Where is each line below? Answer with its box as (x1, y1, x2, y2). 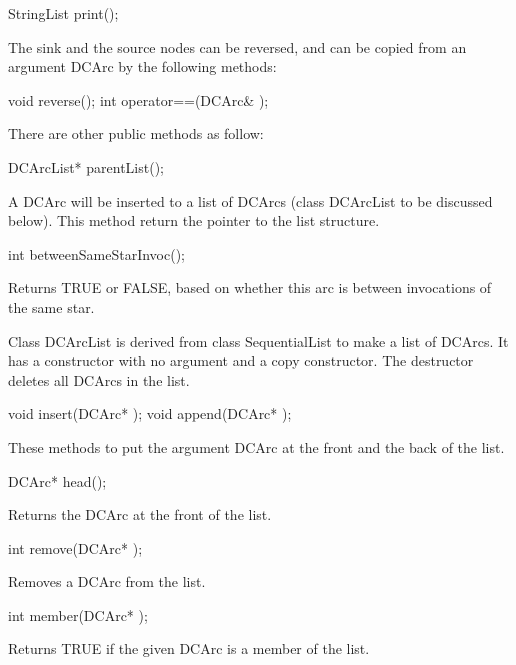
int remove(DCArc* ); (8, 537, 143, 558)
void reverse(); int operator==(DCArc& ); (8, 89, 269, 110)
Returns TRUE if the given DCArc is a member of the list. (8, 638, 370, 659)
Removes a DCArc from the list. (8, 571, 206, 592)
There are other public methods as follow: (8, 123, 264, 144)
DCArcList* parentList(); (8, 156, 164, 177)
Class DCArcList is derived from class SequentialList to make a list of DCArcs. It (8, 330, 509, 351)
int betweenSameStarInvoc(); (8, 243, 185, 264)
